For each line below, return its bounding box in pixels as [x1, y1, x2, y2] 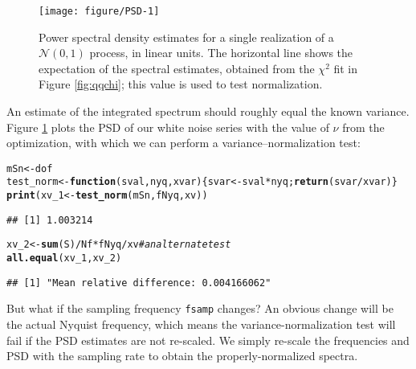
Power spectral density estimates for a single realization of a [39, 28, 334, 45]
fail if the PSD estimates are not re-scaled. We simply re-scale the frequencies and [6, 331, 410, 348]
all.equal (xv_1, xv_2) [6, 252, 122, 264]
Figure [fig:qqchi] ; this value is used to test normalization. [39, 76, 323, 92]
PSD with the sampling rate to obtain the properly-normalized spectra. [6, 347, 358, 364]
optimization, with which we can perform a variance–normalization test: [6, 134, 361, 151]
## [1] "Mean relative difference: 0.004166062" [6, 277, 271, 289]
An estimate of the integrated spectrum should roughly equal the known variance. [6, 103, 410, 120]
